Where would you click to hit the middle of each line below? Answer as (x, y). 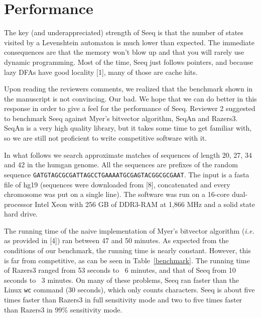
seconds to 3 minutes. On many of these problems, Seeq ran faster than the (121, 280)
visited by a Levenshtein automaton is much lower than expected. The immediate (129, 42)
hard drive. (21, 214)
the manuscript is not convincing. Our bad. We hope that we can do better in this (130, 98)
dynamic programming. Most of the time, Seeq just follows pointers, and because (128, 62)
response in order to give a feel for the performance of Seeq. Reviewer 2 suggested (130, 108)
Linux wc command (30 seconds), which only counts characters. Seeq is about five (129, 290)
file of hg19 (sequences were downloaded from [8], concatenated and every (117, 184)
